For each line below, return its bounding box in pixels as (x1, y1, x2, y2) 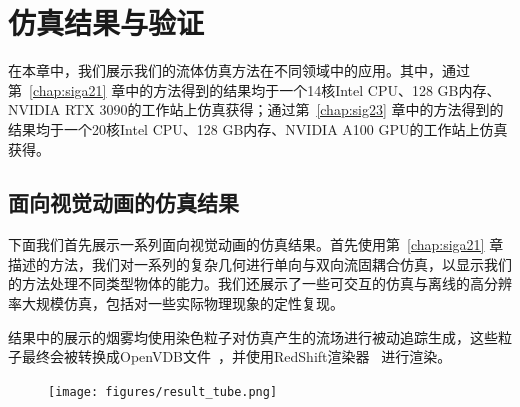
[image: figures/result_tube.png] (48, 384, 278, 399)
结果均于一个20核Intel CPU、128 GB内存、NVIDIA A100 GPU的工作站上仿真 (8, 118, 508, 139)
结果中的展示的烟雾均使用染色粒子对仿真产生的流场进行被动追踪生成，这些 (8, 326, 498, 347)
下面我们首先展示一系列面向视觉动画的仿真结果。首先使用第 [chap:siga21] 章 (8, 234, 504, 255)
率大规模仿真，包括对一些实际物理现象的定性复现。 (8, 293, 344, 314)
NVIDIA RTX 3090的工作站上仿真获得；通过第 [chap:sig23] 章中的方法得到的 (8, 99, 504, 120)
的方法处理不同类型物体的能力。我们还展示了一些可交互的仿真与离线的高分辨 (8, 273, 512, 294)
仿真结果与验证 (8, 2, 205, 43)
